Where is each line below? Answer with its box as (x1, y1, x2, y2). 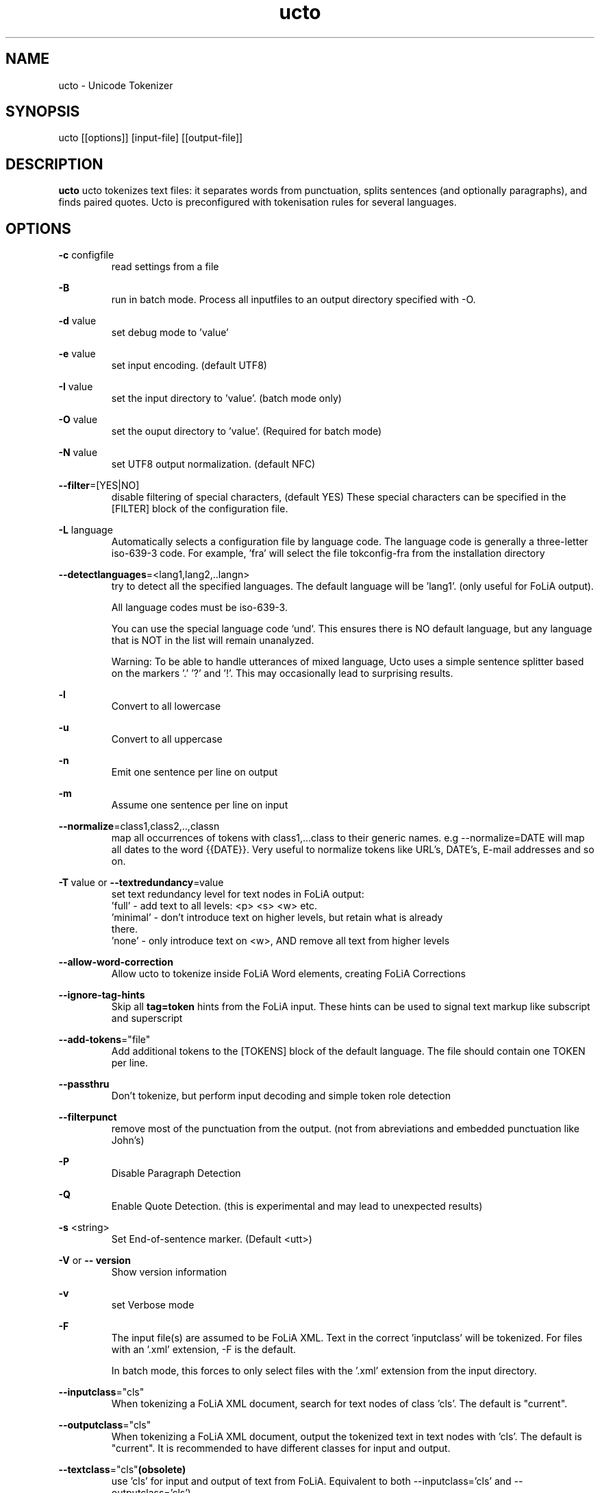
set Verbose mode (111, 1299, 195, 1311)
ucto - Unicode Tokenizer (58, 79, 173, 91)
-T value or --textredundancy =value (58, 876, 224, 889)
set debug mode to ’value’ (111, 326, 229, 339)
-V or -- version (58, 1254, 131, 1267)
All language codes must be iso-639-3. (111, 601, 288, 614)
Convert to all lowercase (111, 700, 221, 713)
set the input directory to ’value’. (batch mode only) (111, 392, 342, 405)
